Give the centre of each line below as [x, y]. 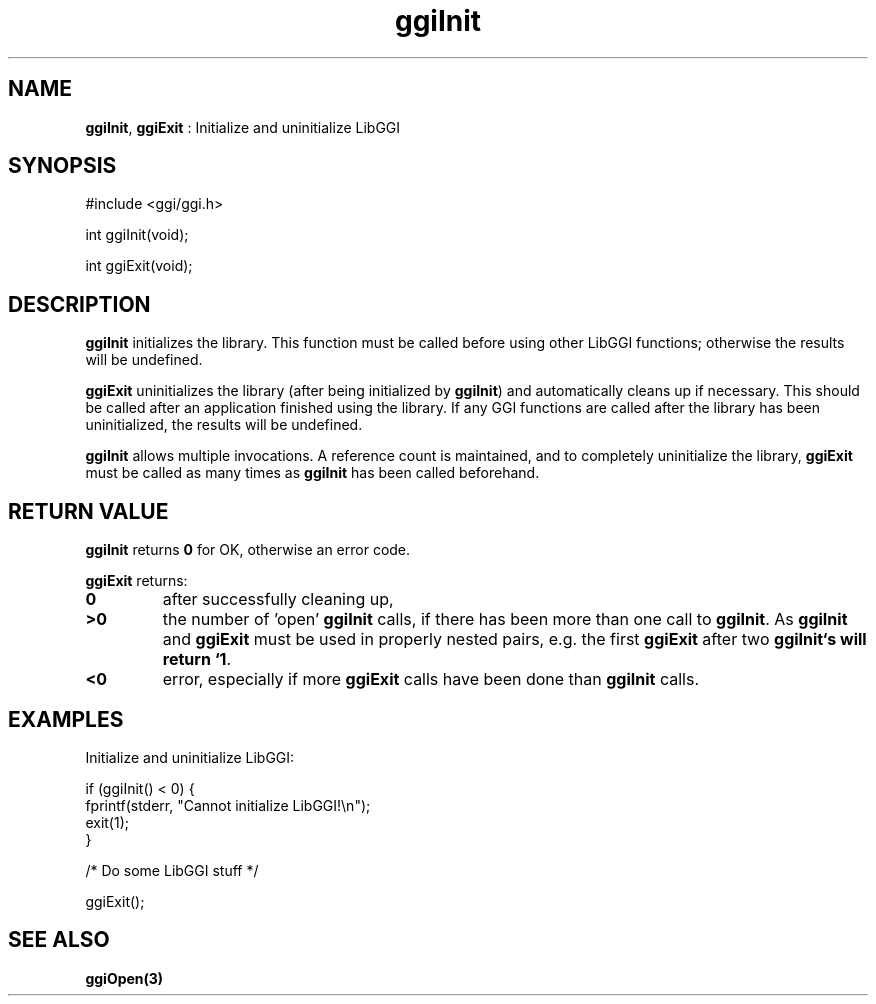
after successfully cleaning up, [278, 599]
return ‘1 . [197, 659]
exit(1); [107, 822]
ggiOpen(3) [124, 978]
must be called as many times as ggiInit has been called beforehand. [312, 473]
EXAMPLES [66, 719]
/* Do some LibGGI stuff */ [172, 870]
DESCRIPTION [79, 304]
